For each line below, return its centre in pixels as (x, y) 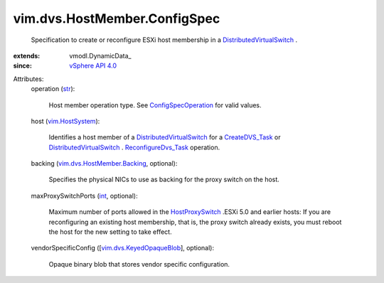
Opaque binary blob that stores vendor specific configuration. (139, 264)
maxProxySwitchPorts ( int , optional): (84, 196)
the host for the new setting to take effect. (110, 232)
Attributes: (28, 79)
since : (22, 66)
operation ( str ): (53, 89)
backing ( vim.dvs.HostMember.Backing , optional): (104, 164)
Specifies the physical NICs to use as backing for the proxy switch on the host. (164, 180)
